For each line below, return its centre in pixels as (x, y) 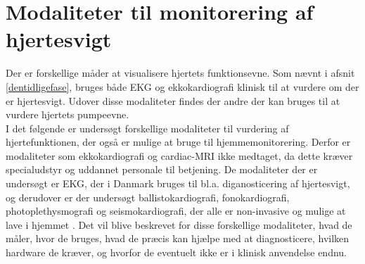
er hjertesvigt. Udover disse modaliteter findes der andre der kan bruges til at (173, 100)
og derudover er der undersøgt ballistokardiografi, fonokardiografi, (148, 197)
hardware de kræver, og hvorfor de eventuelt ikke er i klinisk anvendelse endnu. (176, 252)
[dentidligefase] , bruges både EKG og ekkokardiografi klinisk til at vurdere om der (182, 86)
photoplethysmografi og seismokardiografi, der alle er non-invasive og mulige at (176, 211)
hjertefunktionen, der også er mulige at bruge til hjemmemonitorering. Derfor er (178, 142)
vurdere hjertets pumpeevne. (68, 114)
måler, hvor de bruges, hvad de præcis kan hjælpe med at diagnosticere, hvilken (178, 238)
